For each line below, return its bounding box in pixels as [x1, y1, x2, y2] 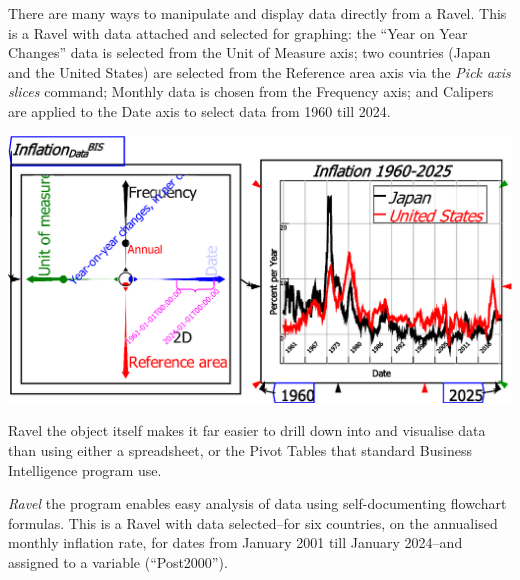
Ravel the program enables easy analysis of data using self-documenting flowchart [8, 493, 507, 514]
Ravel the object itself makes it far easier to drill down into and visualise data [8, 420, 486, 441]
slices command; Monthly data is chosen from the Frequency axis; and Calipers [8, 81, 494, 102]
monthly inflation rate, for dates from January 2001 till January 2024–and [8, 532, 463, 553]
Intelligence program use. [8, 459, 162, 480]
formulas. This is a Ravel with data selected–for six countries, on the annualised [8, 512, 498, 533]
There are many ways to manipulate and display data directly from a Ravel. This [8, 3, 507, 23]
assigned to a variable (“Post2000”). [8, 551, 228, 572]
